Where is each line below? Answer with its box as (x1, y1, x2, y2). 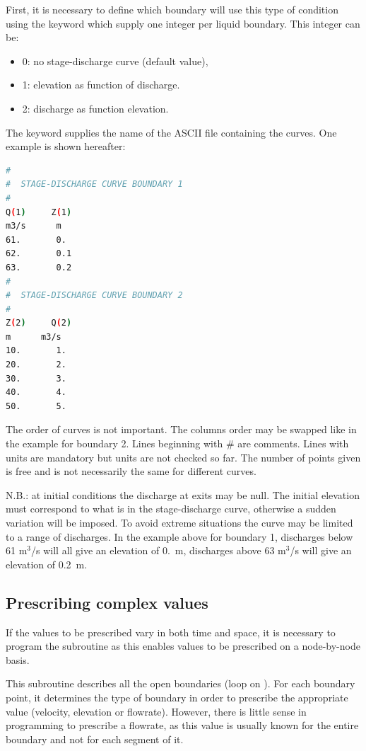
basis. (6, 652, 30, 667)
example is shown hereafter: (6, 139, 126, 154)
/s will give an (290, 543, 352, 558)
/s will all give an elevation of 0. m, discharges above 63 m (31, 543, 286, 558)
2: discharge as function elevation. (22, 101, 169, 115)
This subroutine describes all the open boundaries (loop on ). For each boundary (6, 676, 355, 691)
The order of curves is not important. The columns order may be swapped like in (6, 422, 357, 437)
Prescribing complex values (6, 591, 208, 613)
